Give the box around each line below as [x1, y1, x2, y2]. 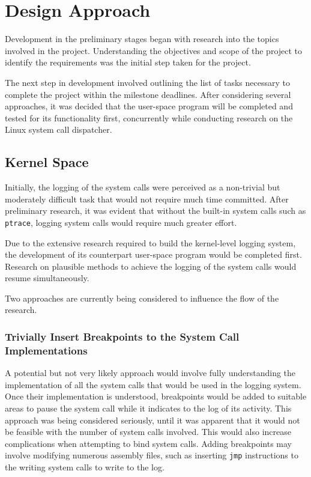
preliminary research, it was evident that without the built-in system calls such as [5, 204, 306, 217]
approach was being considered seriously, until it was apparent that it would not [5, 413, 300, 426]
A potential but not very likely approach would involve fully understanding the [5, 366, 296, 379]
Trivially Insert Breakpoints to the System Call [5, 329, 240, 344]
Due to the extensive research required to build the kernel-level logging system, [5, 236, 296, 249]
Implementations [5, 342, 88, 357]
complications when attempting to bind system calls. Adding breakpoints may [5, 437, 292, 449]
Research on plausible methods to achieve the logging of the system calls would [5, 260, 297, 272]
